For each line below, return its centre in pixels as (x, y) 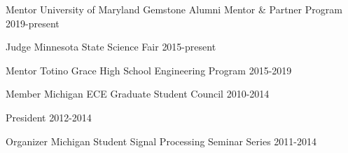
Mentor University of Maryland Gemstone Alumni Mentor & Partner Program (174, 9)
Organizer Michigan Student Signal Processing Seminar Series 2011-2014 (161, 141)
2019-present (33, 23)
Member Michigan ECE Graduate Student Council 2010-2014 (138, 94)
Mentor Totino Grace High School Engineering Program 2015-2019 (149, 70)
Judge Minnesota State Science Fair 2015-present (111, 47)
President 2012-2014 (49, 117)
